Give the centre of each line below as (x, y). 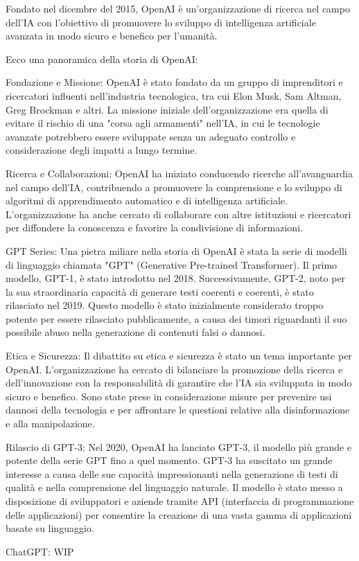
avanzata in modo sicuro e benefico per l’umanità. (112, 36)
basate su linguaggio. (50, 528)
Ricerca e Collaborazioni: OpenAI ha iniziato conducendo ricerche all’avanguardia (179, 173)
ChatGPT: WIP (40, 551)
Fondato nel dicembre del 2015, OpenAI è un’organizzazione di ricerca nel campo (178, 8)
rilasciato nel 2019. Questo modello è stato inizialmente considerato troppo (165, 305)
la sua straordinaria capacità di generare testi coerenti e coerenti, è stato (160, 291)
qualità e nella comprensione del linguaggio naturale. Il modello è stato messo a (174, 487)
